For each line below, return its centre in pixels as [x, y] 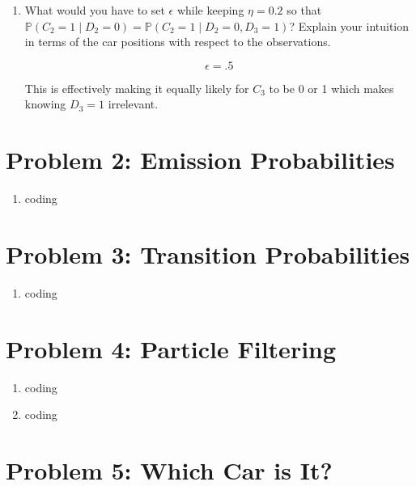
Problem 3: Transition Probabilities [208, 254]
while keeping [210, 10]
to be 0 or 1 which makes [331, 88]
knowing [45, 104]
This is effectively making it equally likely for [137, 88]
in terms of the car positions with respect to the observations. [178, 42]
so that [304, 10]
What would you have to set [95, 10]
